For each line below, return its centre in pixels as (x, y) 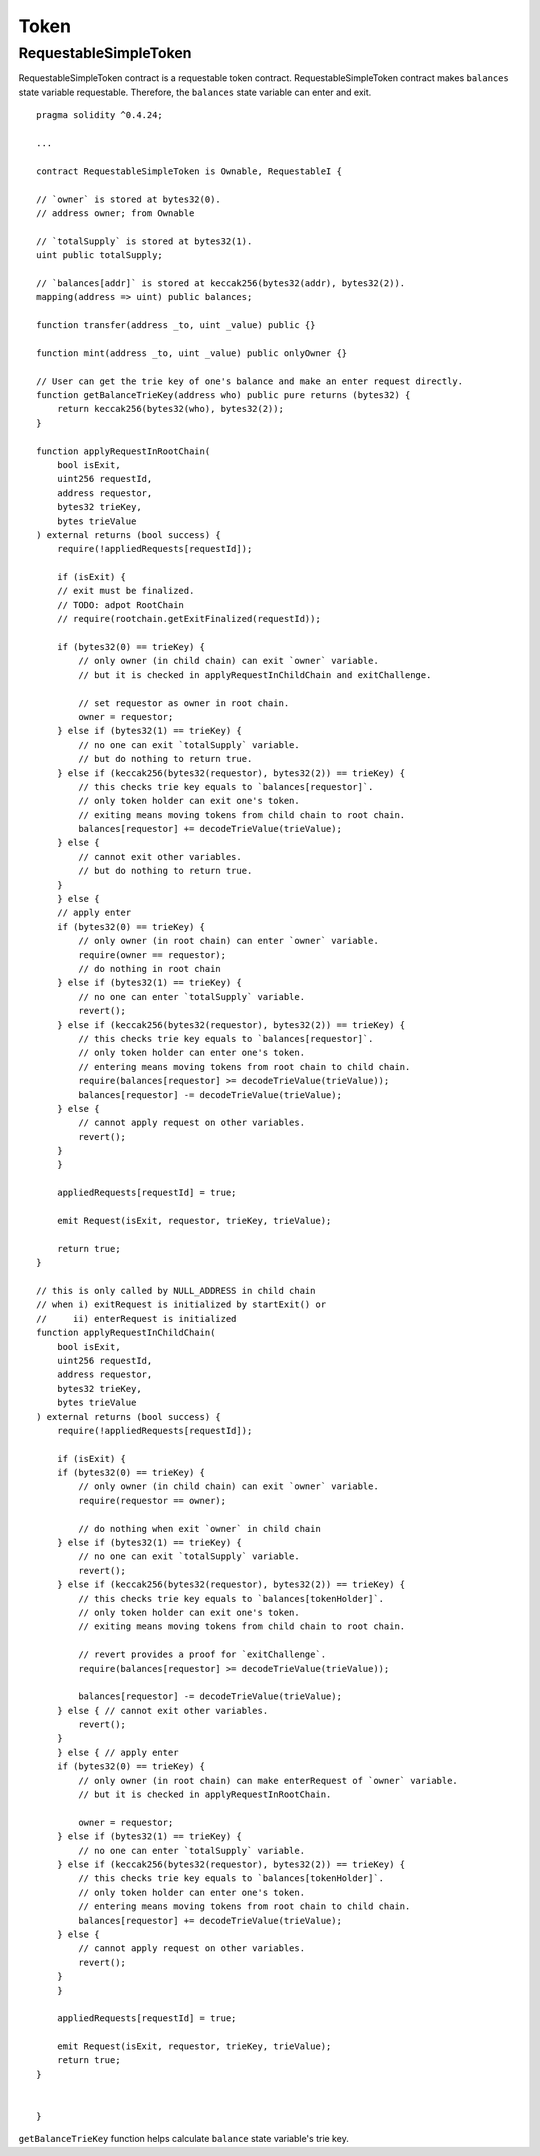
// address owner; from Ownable (115, 213)
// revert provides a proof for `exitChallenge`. (202, 1654)
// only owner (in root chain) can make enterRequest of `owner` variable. (268, 1780)
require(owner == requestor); (152, 954)
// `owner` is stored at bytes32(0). (129, 199)
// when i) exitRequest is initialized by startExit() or (181, 1304)
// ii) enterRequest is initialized (136, 1318)
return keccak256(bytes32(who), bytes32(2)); (170, 409)
